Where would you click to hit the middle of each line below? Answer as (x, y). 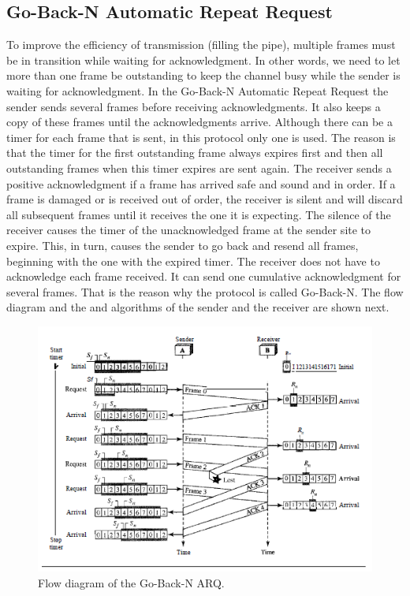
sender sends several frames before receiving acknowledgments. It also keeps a (194, 106)
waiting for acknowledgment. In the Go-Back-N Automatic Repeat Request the (198, 90)
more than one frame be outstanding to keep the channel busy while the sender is (203, 75)
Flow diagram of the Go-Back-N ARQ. (131, 582)
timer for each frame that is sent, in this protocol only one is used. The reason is (201, 137)
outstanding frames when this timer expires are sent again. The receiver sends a (199, 168)
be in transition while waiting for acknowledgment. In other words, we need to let (203, 60)
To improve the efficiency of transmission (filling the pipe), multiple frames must (201, 45)
